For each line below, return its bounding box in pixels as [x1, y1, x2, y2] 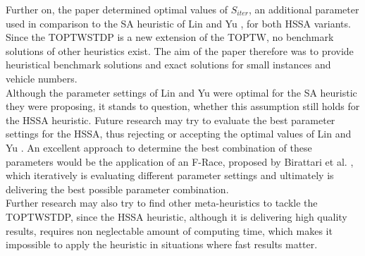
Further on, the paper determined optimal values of [6, 2, 228, 16]
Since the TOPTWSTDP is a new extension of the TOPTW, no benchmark [6, 30, 334, 44]
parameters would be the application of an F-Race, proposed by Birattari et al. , [6, 154, 354, 169]
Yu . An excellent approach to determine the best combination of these [6, 140, 312, 154]
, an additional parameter [249, 2, 359, 16]
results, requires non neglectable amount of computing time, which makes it [6, 223, 333, 238]
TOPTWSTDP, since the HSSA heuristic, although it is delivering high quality [6, 209, 347, 224]
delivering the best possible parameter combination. [6, 181, 229, 196]
